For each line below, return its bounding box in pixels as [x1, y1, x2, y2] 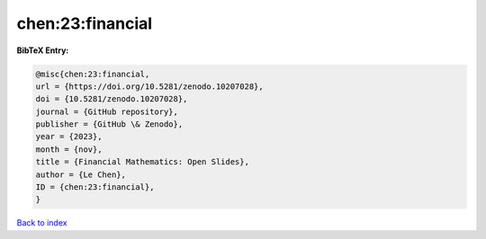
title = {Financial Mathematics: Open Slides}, [35, 157, 249, 167]
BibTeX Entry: [16, 45, 69, 56]
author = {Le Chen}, [35, 169, 126, 180]
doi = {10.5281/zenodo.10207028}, [35, 94, 188, 104]
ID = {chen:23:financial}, [35, 182, 155, 192]
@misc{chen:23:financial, [35, 68, 150, 79]
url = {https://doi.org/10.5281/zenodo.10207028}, [35, 81, 265, 92]
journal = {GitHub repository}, [35, 106, 179, 117]
